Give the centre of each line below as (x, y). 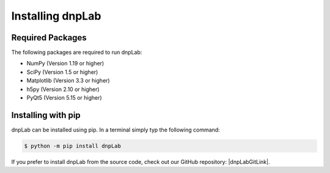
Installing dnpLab (56, 16)
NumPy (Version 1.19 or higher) (65, 64)
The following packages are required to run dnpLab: (77, 53)
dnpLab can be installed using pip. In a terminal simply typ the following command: (116, 130)
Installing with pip (46, 115)
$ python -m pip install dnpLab (73, 146)
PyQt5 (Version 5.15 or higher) (64, 98)
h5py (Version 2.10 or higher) (63, 89)
